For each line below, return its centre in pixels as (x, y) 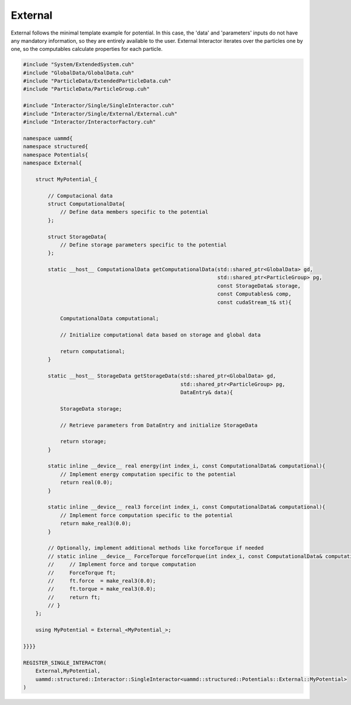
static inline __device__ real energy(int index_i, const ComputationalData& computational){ (187, 466)
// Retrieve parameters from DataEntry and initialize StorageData (159, 425)
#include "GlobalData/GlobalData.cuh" (79, 73)
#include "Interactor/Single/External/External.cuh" (100, 114)
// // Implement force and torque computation (122, 564)
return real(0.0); (87, 482)
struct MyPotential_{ (66, 179)
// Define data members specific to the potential (134, 212)
